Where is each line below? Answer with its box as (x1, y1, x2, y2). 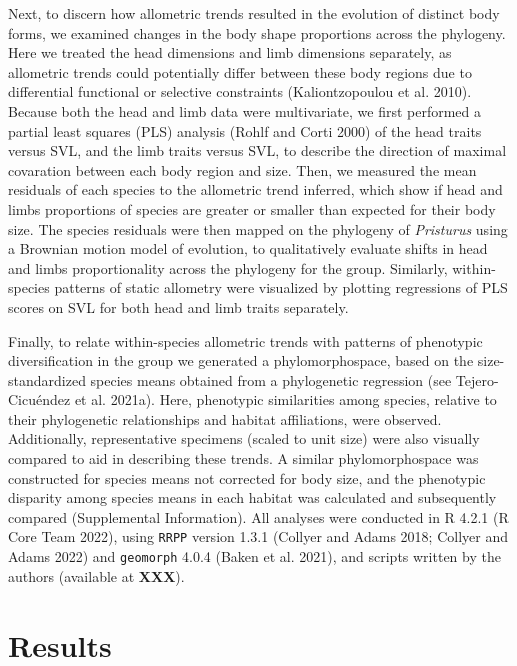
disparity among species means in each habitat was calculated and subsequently (8, 487, 497, 508)
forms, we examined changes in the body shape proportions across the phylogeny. (8, 22, 506, 43)
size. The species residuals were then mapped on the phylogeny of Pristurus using (8, 218, 508, 239)
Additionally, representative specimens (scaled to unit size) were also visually (8, 428, 480, 449)
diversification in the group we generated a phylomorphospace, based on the (8, 350, 474, 371)
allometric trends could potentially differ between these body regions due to (8, 61, 472, 82)
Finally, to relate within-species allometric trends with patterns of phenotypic (8, 330, 483, 351)
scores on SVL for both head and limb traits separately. (8, 296, 349, 317)
